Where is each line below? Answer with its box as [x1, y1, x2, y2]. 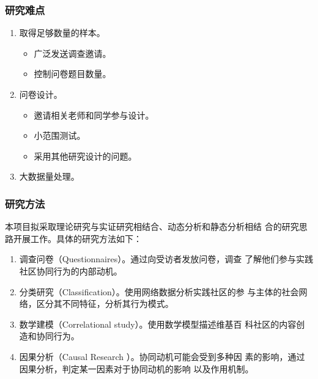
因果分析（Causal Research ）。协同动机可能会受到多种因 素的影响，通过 [19, 350, 305, 362]
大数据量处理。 [19, 170, 79, 183]
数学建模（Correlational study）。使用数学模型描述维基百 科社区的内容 [19, 317, 297, 330]
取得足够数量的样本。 [19, 26, 105, 39]
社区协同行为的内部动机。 [19, 264, 122, 277]
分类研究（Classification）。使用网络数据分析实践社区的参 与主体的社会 [19, 285, 299, 298]
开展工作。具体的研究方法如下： [13, 232, 142, 245]
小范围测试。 [34, 129, 86, 142]
